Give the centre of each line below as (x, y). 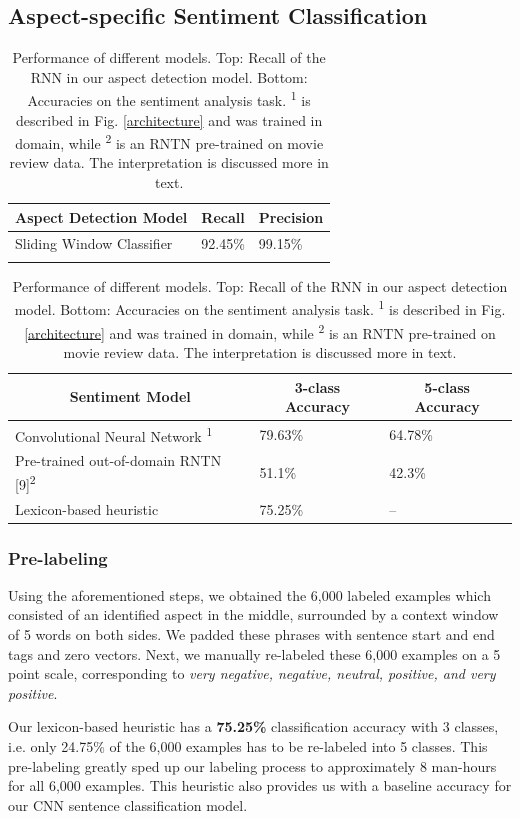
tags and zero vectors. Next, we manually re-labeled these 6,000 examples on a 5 (254, 653)
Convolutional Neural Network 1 (114, 434)
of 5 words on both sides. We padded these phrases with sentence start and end (251, 634)
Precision (291, 216)
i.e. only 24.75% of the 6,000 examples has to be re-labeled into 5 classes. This (248, 746)
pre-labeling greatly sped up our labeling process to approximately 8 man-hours (252, 765)
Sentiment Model (130, 396)
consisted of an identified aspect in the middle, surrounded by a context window (253, 614)
